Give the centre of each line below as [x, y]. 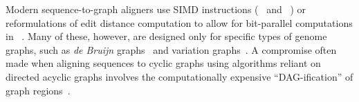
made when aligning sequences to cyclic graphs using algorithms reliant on [163, 63]
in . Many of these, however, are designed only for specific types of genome [166, 36]
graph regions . [38, 90]
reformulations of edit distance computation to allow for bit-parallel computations [179, 22]
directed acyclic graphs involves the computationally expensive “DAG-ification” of [179, 76]
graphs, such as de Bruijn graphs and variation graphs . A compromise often [171, 49]
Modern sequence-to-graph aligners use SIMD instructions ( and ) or [156, 9]
